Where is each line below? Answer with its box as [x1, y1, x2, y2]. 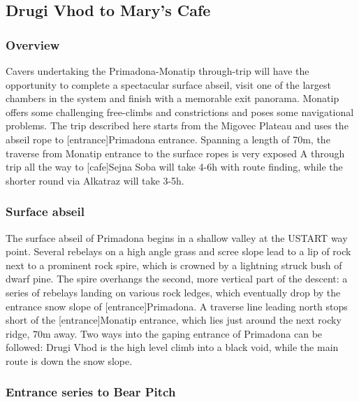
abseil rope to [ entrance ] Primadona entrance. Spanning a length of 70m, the [6, 131, 330, 146]
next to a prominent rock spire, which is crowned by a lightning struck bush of [6, 257, 342, 272]
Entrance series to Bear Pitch [6, 383, 176, 401]
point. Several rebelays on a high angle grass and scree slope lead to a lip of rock [6, 244, 351, 259]
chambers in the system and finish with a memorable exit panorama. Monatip [6, 91, 339, 106]
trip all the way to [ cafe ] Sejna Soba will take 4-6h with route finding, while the [6, 159, 343, 174]
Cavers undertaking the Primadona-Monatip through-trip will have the [6, 64, 309, 78]
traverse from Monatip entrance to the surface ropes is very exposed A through [6, 145, 345, 160]
